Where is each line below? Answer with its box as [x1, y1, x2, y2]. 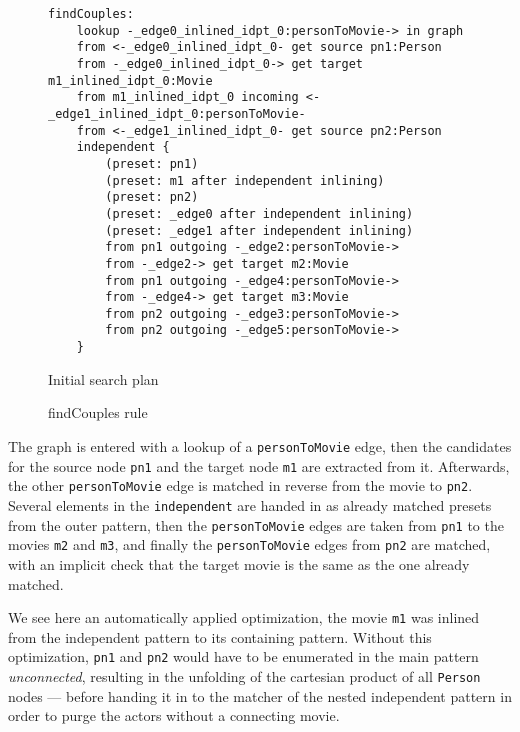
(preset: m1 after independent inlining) [105, 173, 385, 188]
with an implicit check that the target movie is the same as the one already [8, 553, 470, 574]
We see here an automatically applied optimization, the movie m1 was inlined [8, 607, 480, 628]
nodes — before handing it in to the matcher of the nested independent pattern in [8, 685, 512, 706]
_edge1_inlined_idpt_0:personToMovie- [48, 106, 306, 121]
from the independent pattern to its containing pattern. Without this [8, 626, 432, 647]
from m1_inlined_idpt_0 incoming [76, 90, 299, 105]
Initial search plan [48, 368, 159, 389]
